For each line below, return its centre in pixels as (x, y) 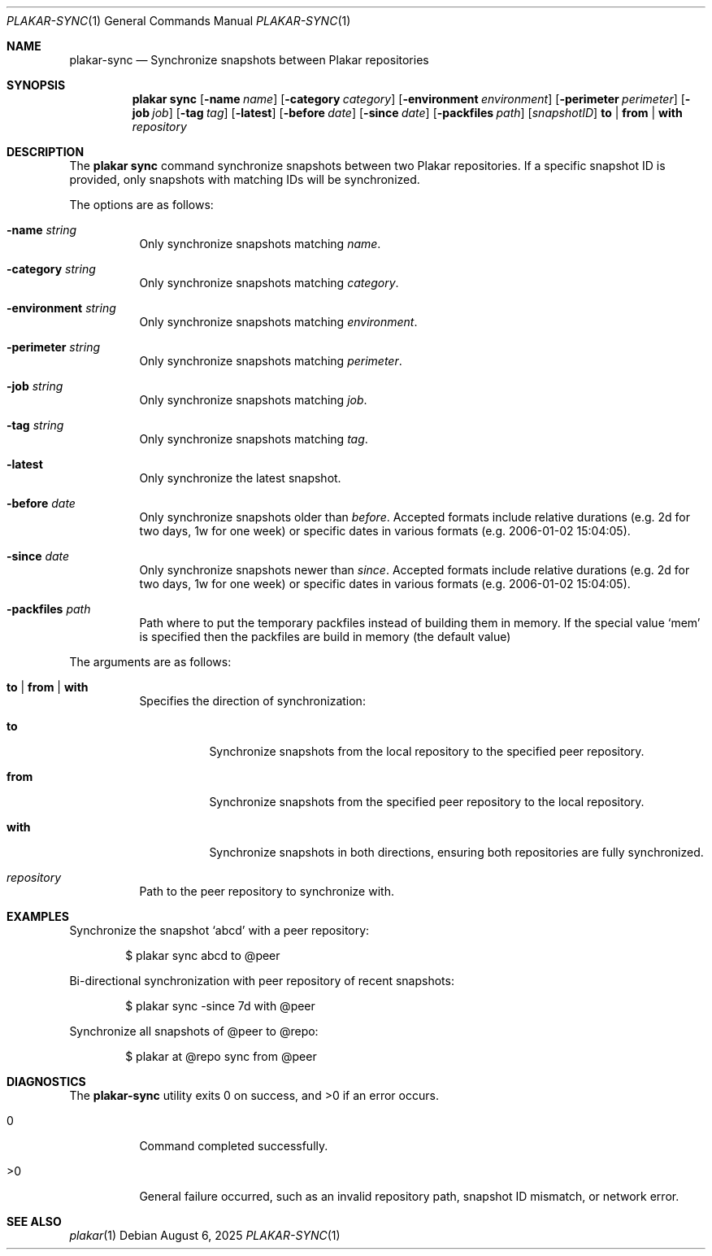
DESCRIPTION (46, 152)
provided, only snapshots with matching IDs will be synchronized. (245, 179)
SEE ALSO (34, 1221)
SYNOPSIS (36, 85)
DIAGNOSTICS (46, 1082)
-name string (42, 230)
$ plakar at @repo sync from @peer (221, 1056)
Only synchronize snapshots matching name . (260, 244)
